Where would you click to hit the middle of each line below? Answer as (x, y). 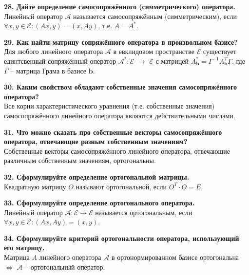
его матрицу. (24, 247)
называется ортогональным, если (144, 212)
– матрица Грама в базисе (48, 70)
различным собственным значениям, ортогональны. (80, 160)
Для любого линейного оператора (54, 51)
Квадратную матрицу (35, 186)
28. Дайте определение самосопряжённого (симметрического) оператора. (120, 6)
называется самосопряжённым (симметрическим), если (155, 16)
